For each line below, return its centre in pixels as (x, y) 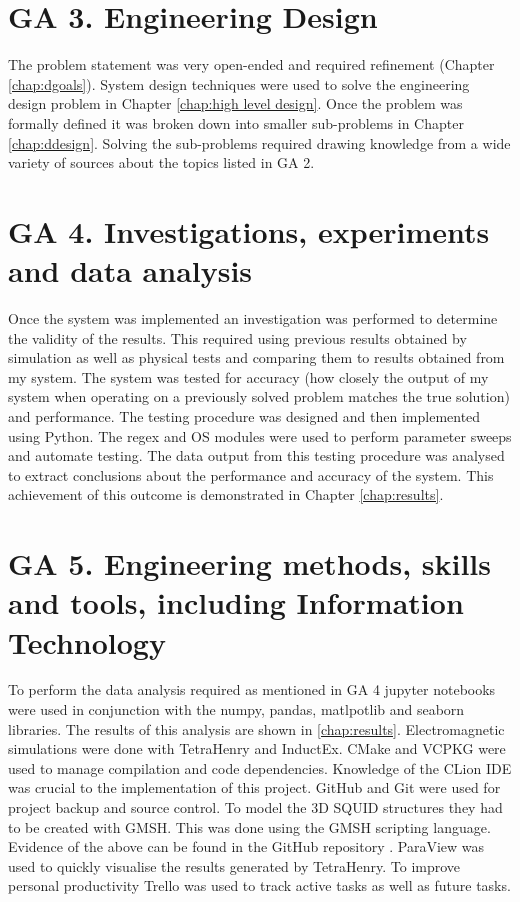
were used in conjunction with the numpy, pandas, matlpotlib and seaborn (236, 709)
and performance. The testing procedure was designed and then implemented (244, 415)
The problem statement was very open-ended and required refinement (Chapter (251, 64)
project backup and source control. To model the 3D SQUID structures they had (255, 807)
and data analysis (130, 270)
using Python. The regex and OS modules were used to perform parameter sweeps (260, 435)
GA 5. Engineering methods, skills (250, 563)
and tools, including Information (236, 602)
